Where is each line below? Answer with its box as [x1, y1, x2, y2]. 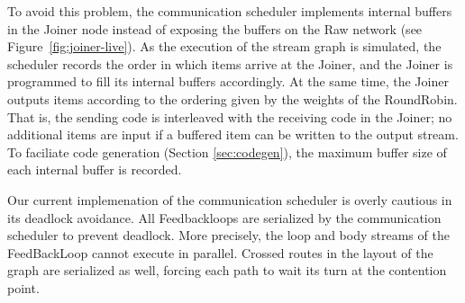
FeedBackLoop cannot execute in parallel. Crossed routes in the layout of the [7, 243, 433, 262]
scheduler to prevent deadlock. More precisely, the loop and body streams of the [7, 226, 450, 245]
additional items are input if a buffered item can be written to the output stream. [7, 125, 459, 144]
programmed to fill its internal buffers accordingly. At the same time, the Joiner [7, 72, 449, 91]
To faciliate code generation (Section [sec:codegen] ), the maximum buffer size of [7, 142, 447, 161]
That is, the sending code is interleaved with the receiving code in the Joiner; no [7, 107, 452, 126]
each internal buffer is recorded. [7, 160, 182, 179]
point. [7, 278, 40, 297]
